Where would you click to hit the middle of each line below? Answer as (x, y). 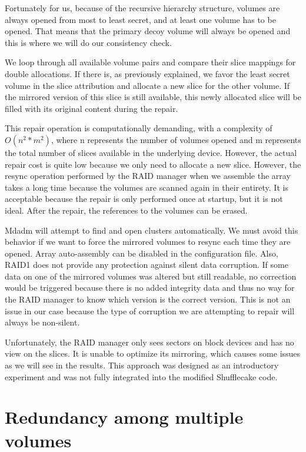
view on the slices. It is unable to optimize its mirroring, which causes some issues (153, 353)
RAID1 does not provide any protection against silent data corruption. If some (147, 265)
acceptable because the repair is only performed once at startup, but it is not (144, 199)
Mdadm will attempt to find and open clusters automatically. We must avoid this (152, 230)
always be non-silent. (42, 322)
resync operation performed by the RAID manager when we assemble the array (148, 176)
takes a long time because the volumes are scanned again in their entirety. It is (147, 187)
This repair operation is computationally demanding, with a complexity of (139, 128)
